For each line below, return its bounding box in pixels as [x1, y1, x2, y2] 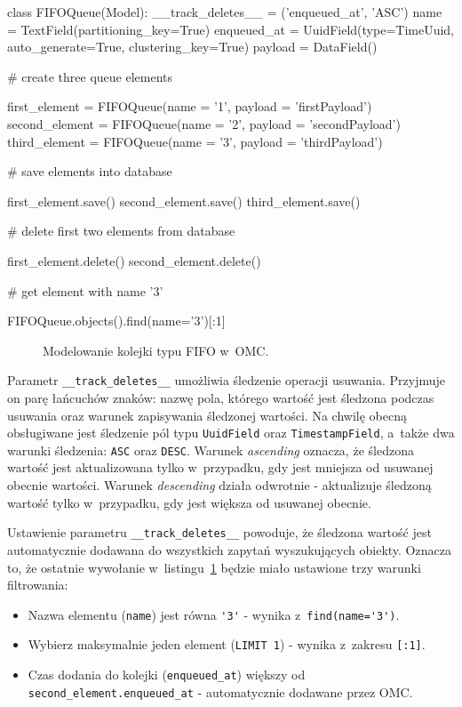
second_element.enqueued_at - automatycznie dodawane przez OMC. [28, 682, 413, 701]
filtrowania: [7, 575, 68, 594]
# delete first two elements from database [7, 221, 235, 240]
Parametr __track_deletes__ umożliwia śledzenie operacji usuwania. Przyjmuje [7, 371, 446, 390]
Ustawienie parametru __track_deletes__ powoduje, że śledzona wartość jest [7, 523, 432, 542]
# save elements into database [7, 162, 172, 181]
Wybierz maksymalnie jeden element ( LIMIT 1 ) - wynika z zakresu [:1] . [28, 635, 426, 654]
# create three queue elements [7, 67, 172, 85]
